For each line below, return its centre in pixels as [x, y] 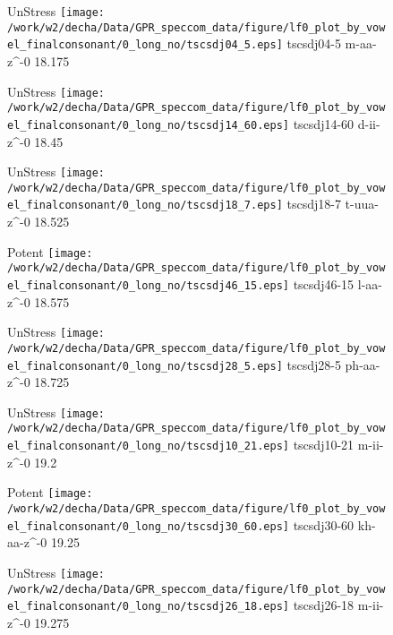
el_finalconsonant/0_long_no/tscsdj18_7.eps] [145, 206]
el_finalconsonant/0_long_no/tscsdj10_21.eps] [148, 446]
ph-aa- [363, 364]
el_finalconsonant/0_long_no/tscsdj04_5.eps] [145, 45]
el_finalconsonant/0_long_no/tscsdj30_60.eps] [148, 526]
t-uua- [362, 204]
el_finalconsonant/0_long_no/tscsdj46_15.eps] [148, 286]
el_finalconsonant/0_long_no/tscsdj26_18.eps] [148, 607]
